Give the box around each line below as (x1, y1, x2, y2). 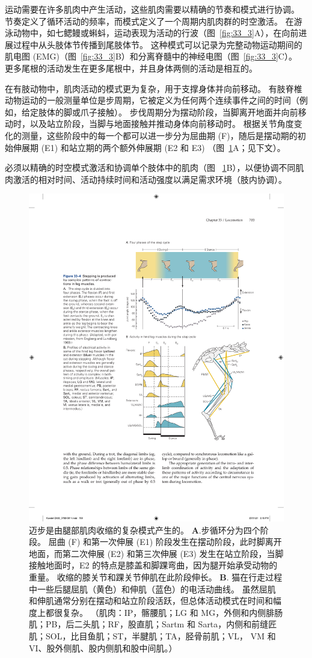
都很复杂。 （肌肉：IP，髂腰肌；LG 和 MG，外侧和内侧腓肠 (45, 606, 283, 618)
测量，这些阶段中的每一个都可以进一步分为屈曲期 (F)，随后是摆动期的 (21, 129, 298, 141)
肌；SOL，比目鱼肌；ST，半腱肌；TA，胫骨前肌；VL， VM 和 (29, 630, 276, 642)
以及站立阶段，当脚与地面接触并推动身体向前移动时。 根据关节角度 (29, 117, 294, 130)
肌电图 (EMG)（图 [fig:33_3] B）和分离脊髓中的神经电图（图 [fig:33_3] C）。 (5, 50, 297, 63)
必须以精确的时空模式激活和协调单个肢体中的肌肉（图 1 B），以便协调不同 (5, 161, 296, 174)
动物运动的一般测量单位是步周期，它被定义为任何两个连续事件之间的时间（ (5, 94, 299, 106)
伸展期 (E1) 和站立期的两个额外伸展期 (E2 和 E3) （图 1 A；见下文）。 (13, 141, 286, 153)
